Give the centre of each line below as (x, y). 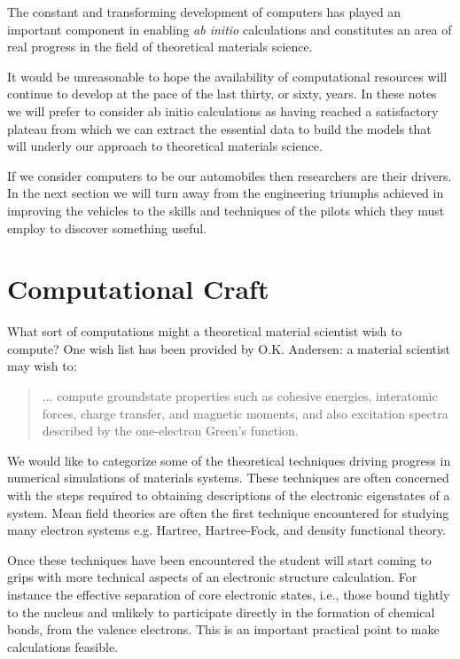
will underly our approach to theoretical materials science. (165, 146)
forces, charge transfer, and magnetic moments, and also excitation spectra (245, 413)
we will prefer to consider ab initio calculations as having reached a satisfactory (223, 110)
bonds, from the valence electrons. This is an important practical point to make (223, 629)
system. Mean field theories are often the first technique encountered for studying (228, 512)
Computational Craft (138, 289)
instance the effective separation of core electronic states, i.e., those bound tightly (229, 594)
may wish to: (42, 366)
